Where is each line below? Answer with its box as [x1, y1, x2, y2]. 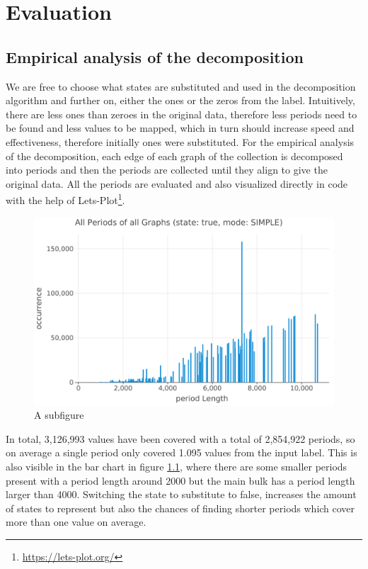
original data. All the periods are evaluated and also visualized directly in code [6, 176, 348, 191]
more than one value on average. [6, 514, 146, 529]
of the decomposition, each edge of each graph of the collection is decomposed [6, 148, 343, 163]
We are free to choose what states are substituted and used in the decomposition [6, 79, 356, 94]
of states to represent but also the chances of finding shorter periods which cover [6, 500, 355, 515]
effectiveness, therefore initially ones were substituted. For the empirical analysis [6, 134, 355, 149]
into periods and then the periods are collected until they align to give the [6, 162, 328, 177]
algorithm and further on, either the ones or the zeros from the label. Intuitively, [6, 93, 355, 108]
